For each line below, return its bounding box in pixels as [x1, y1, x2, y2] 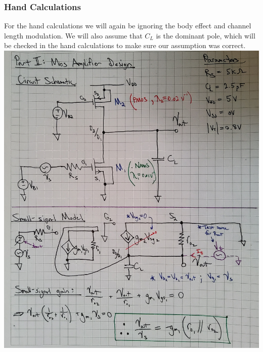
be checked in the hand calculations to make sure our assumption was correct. [4, 40, 246, 51]
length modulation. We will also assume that [4, 30, 143, 41]
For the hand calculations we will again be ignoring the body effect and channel [4, 20, 251, 31]
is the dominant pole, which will [156, 30, 255, 41]
